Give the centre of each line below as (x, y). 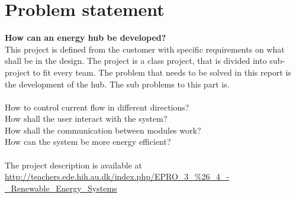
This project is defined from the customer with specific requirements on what (145, 49)
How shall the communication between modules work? (103, 130)
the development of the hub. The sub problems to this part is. (117, 84)
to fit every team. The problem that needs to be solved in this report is (162, 72)
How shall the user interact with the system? (86, 119)
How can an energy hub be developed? (86, 38)
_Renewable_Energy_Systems (61, 188)
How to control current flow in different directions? (97, 107)
